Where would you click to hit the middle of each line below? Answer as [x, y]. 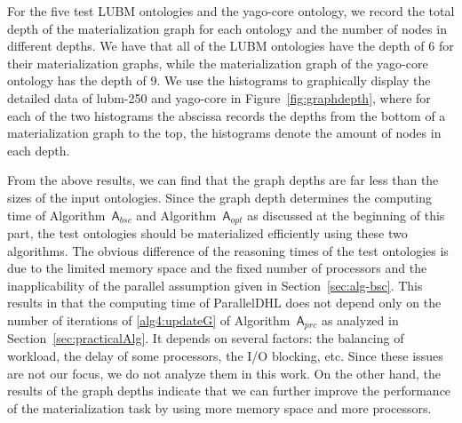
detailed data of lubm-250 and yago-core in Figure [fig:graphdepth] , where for [219, 97]
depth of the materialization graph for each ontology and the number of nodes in [227, 28]
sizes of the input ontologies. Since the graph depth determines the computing [219, 197]
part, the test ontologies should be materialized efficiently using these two [207, 232]
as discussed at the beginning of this [346, 215]
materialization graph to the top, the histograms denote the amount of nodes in [224, 133]
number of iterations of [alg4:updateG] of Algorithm [149, 319]
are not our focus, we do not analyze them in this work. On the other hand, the [224, 373]
